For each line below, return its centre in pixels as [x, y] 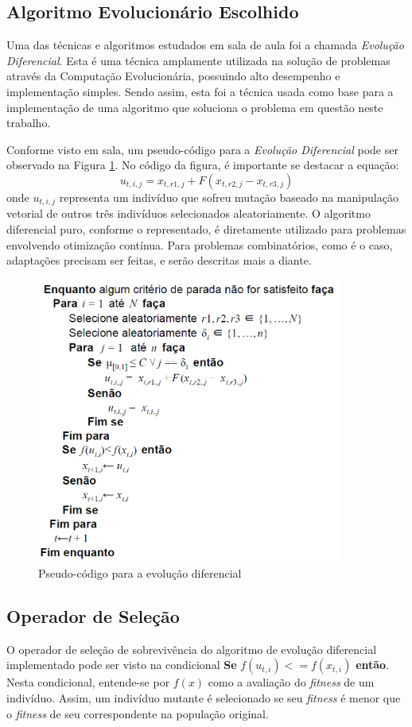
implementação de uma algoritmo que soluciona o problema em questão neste [195, 107]
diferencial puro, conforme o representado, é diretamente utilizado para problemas [206, 229]
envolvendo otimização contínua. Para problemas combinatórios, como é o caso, [200, 244]
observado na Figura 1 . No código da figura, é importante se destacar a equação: [203, 165]
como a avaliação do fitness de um [291, 682]
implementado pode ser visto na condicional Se [122, 665]
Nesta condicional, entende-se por [88, 682]
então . [373, 665]
